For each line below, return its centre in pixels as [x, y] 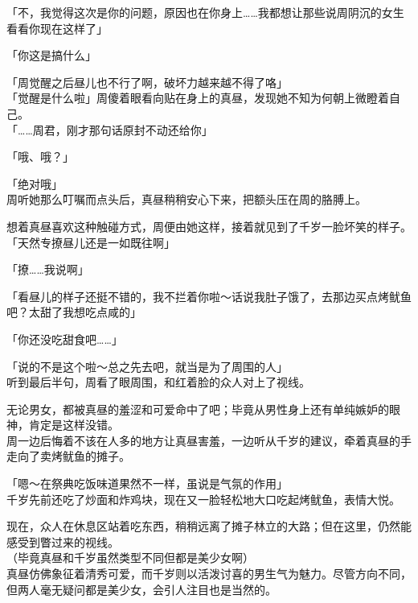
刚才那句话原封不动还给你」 [139, 129]
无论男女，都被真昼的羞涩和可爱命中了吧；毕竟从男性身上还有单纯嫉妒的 [198, 409]
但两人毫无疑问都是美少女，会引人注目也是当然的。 [141, 589]
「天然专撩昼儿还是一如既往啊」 [91, 242]
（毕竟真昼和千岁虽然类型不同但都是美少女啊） [130, 558]
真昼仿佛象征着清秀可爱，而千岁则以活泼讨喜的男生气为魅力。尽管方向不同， [209, 574]
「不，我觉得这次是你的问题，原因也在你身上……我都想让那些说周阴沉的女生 [205, 12]
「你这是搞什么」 [51, 55]
